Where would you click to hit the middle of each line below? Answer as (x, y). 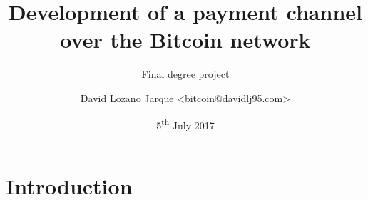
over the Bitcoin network (185, 40)
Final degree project (185, 74)
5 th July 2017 (185, 124)
